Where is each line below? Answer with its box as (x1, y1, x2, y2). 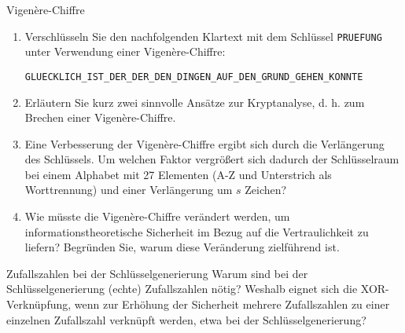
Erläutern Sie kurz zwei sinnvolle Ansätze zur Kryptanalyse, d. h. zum (24, 93, 365, 110)
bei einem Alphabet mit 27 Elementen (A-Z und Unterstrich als (24, 166, 332, 182)
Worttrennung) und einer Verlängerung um (24, 181, 233, 198)
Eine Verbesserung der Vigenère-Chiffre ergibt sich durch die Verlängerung (24, 135, 385, 152)
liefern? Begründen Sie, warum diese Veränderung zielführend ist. (24, 239, 340, 255)
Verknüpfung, (6, 296, 72, 313)
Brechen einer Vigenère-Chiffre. (24, 109, 176, 126)
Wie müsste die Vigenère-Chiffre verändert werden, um (24, 208, 290, 225)
